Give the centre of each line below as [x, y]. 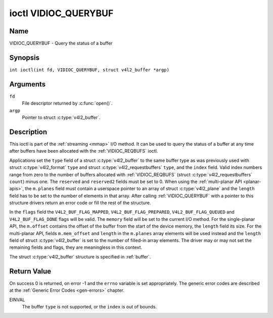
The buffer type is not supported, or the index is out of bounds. [89, 306]
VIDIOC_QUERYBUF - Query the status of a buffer [61, 43]
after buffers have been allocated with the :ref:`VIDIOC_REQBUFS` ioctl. [84, 151]
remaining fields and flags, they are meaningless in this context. [76, 247]
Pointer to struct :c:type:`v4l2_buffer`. [61, 118]
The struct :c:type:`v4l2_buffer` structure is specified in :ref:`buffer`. [80, 257]
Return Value [30, 271]
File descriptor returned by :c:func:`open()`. [67, 103]
